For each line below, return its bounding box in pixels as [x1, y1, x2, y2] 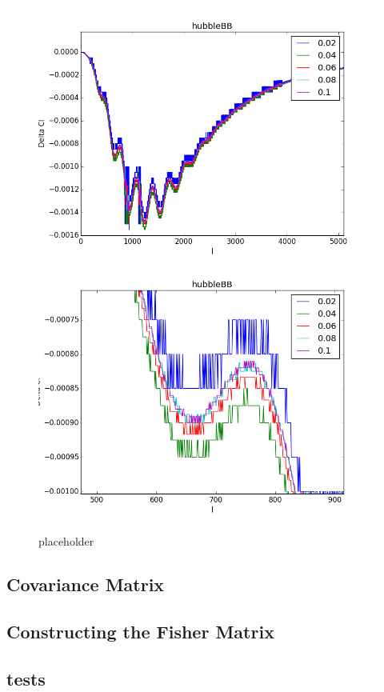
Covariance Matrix [6, 572, 165, 597]
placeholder [38, 533, 94, 550]
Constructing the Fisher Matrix [6, 618, 274, 643]
